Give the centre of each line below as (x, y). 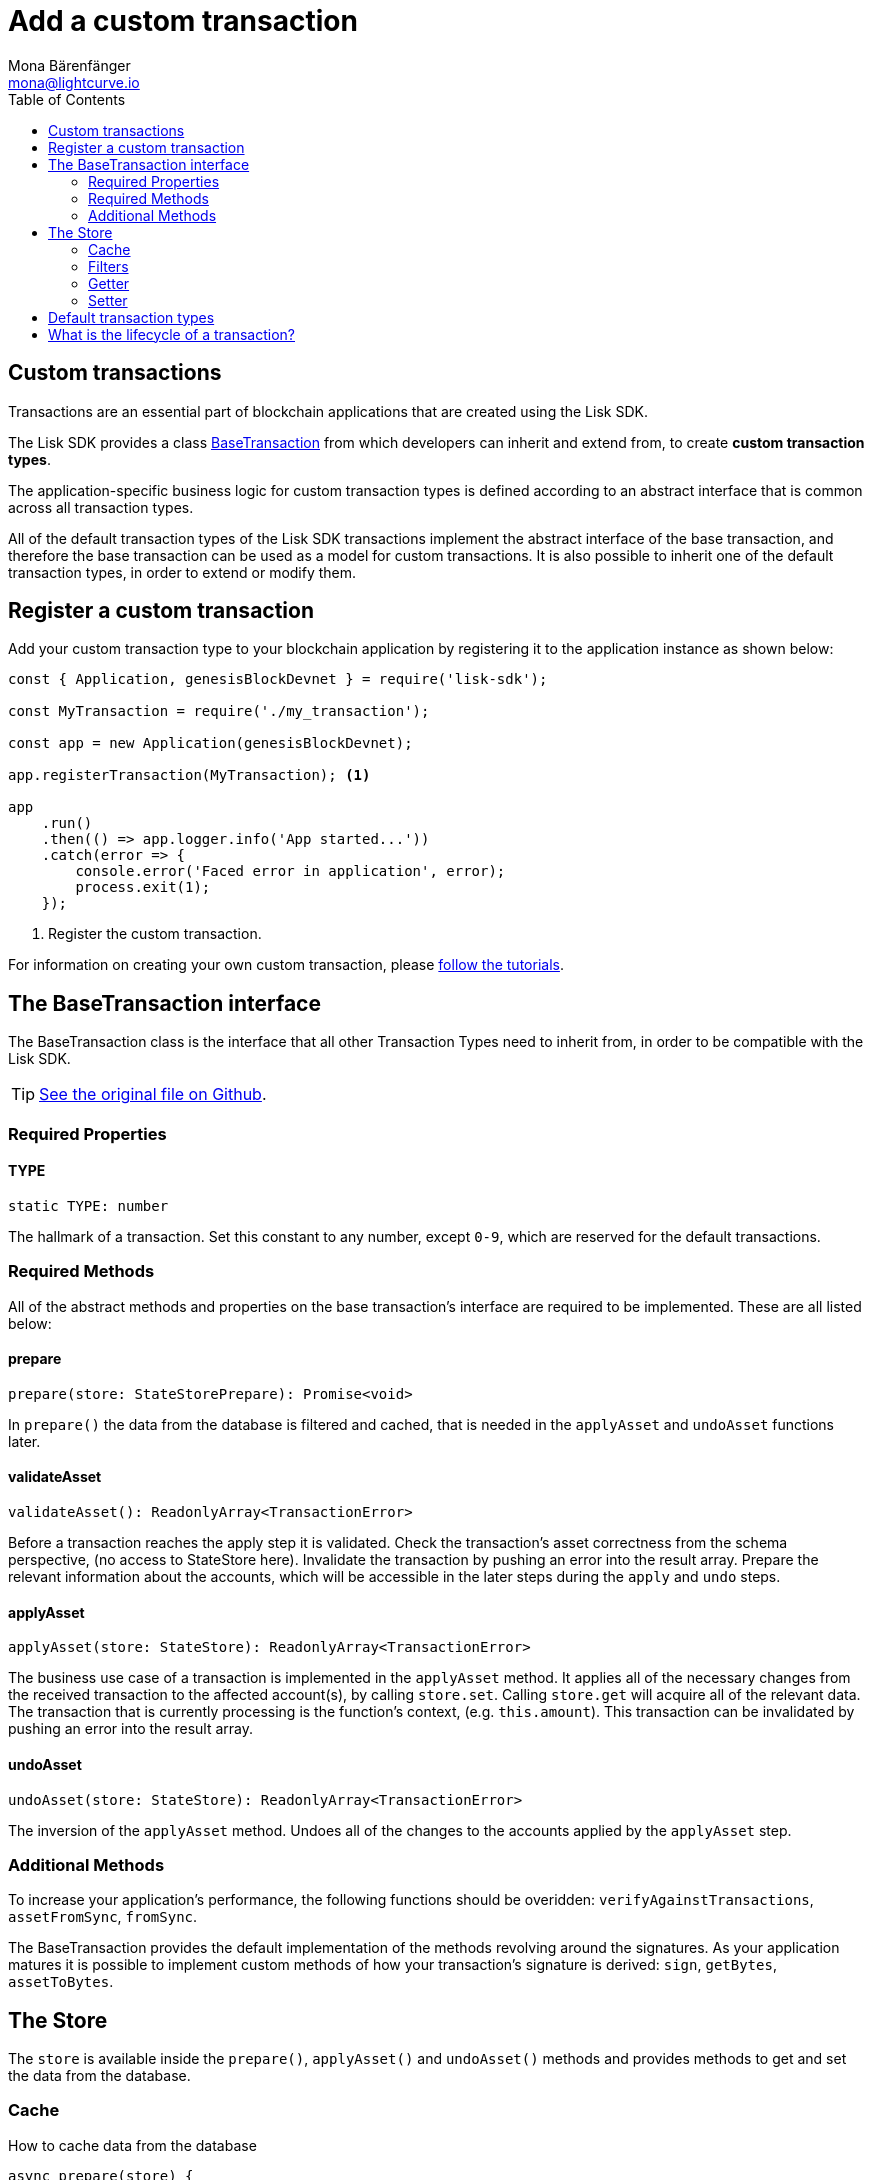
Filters (108, 266)
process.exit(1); (143, 887)
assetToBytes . (61, 1982)
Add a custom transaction (183, 21)
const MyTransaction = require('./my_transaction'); (219, 711)
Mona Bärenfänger (69, 65)
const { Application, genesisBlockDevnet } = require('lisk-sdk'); (278, 679)
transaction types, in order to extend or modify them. (182, 572)
